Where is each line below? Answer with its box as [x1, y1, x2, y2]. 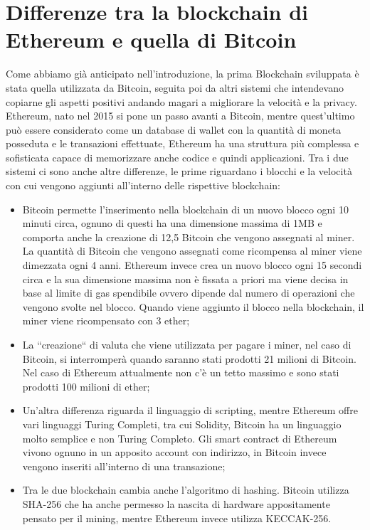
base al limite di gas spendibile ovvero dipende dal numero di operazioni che [22, 285, 355, 300]
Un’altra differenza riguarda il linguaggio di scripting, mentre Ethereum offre [22, 403, 358, 418]
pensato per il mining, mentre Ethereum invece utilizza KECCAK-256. [22, 510, 332, 525]
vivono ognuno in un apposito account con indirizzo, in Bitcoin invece [22, 445, 327, 460]
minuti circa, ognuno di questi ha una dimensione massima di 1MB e [22, 216, 322, 230]
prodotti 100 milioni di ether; [22, 378, 150, 393]
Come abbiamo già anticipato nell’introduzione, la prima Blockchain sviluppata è [6, 66, 359, 81]
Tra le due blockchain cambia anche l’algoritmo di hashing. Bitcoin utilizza [22, 482, 349, 497]
